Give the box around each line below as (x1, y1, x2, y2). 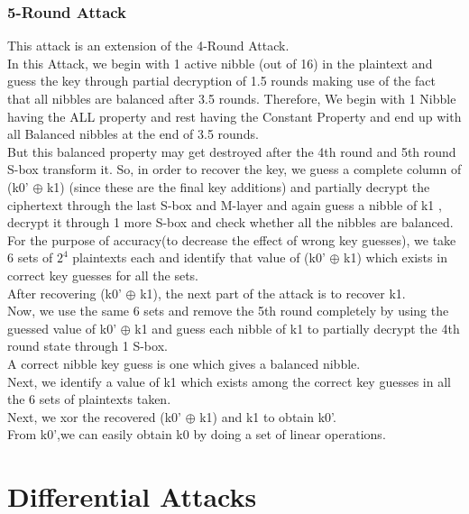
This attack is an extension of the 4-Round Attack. (7, 36, 290, 55)
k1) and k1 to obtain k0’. (199, 407, 336, 426)
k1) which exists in (344, 248, 447, 267)
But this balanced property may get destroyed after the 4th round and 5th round (7, 142, 456, 161)
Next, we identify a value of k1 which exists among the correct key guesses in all (7, 372, 451, 390)
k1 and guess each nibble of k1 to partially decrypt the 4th (134, 318, 460, 337)
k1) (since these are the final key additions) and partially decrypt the (46, 177, 430, 196)
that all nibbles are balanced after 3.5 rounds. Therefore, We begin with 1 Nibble (7, 89, 456, 107)
